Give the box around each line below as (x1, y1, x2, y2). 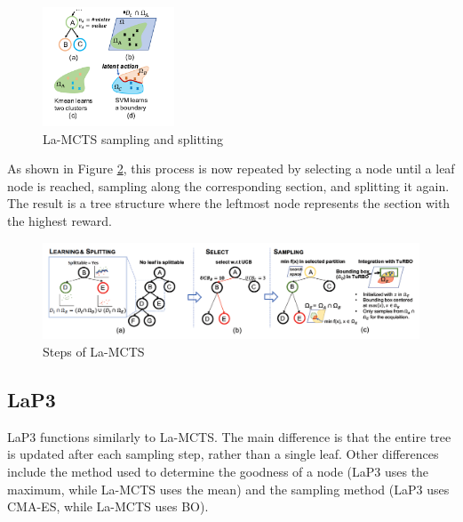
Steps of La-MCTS (43, 342, 145, 361)
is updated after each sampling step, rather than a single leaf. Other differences (7, 445, 439, 463)
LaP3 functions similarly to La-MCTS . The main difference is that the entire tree (7, 427, 451, 446)
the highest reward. (7, 211, 112, 229)
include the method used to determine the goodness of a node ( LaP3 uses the (7, 462, 429, 481)
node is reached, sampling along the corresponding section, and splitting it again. (7, 176, 450, 195)
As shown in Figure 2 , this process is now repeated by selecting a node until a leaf (7, 159, 455, 178)
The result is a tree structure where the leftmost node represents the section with (7, 194, 451, 213)
